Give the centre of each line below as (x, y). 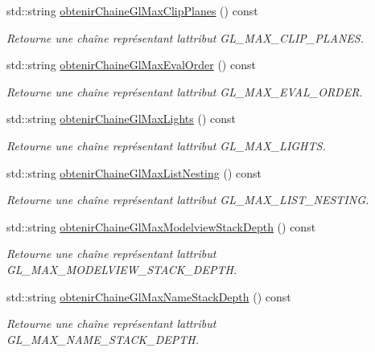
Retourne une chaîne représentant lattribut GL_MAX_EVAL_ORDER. (185, 91)
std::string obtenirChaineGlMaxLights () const (122, 119)
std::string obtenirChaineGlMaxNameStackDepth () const (149, 296)
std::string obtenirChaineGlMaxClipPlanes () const (132, 10)
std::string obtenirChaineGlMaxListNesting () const (134, 172)
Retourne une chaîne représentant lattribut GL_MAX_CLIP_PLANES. (185, 37)
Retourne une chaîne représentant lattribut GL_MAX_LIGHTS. (166, 145)
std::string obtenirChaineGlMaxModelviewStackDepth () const (161, 226)
